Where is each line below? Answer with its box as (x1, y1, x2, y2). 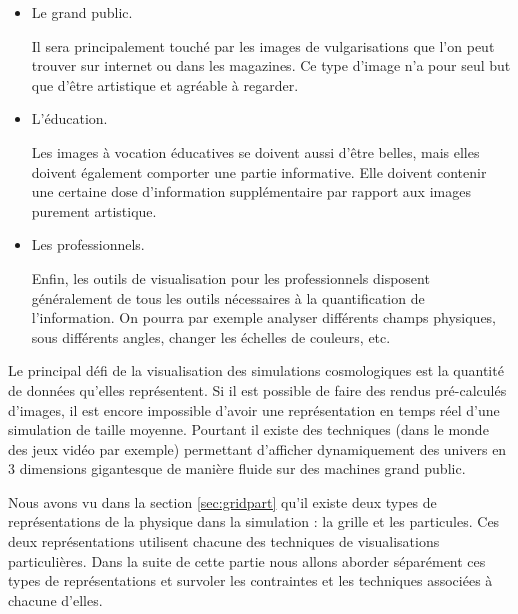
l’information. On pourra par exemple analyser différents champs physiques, (31, 307, 497, 328)
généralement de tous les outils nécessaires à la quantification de (31, 287, 425, 308)
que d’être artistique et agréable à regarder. (31, 74, 299, 95)
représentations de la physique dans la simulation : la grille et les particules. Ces (8, 511, 500, 532)
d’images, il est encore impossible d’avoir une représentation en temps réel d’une (8, 399, 500, 420)
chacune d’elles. (8, 589, 103, 610)
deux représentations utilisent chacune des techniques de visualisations (8, 531, 440, 552)
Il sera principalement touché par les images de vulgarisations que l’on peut (31, 35, 495, 56)
